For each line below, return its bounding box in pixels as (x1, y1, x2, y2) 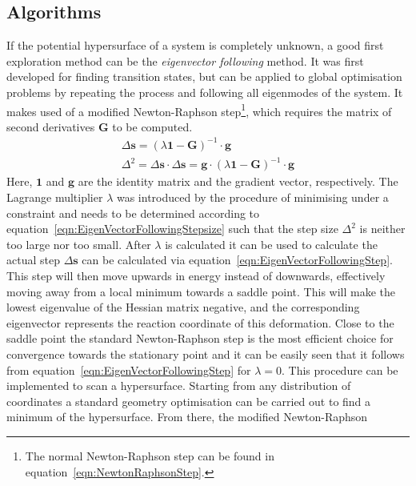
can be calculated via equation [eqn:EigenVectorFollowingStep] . (82, 251, 393, 268)
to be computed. (112, 118, 193, 135)
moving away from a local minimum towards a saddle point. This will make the (6, 283, 395, 299)
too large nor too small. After (6, 235, 151, 252)
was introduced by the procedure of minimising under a (116, 189, 389, 206)
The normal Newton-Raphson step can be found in (25, 447, 274, 464)
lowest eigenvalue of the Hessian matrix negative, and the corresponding (6, 299, 360, 315)
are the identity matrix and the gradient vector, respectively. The (78, 173, 398, 190)
